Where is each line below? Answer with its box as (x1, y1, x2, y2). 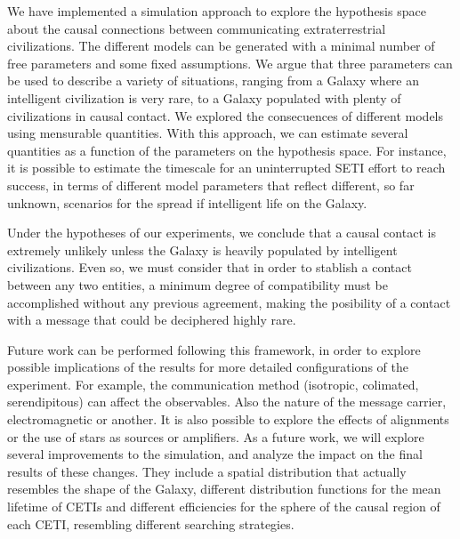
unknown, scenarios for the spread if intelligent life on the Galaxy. (7, 193, 367, 212)
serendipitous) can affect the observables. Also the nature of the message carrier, (7, 392, 447, 411)
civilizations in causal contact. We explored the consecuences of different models (7, 106, 444, 125)
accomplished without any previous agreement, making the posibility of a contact (7, 293, 451, 311)
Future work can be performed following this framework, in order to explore (7, 340, 421, 358)
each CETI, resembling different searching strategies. (7, 514, 295, 533)
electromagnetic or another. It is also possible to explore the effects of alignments (7, 410, 449, 429)
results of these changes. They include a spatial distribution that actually (7, 462, 407, 480)
